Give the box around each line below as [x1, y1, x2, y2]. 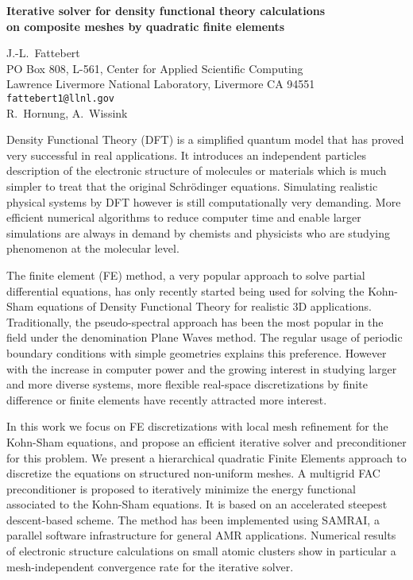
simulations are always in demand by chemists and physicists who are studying [6, 224, 390, 241]
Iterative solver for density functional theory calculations [6, 2, 326, 18]
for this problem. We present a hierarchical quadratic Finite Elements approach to [6, 449, 407, 466]
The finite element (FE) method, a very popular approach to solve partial [6, 266, 365, 283]
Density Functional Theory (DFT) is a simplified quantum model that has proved [6, 131, 404, 148]
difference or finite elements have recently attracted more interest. [6, 391, 327, 408]
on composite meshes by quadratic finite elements [6, 17, 285, 34]
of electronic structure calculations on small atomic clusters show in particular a [6, 543, 396, 559]
